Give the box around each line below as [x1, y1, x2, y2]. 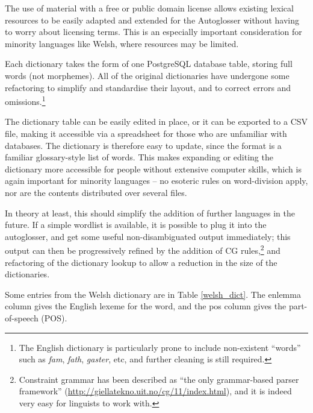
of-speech [5, 311, 39, 324]
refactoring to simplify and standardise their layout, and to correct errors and [5, 81, 291, 93]
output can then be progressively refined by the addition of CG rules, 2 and [5, 242, 280, 256]
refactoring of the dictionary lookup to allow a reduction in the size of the [5, 256, 277, 268]
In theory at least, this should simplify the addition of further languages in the [5, 206, 296, 219]
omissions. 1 [5, 93, 46, 107]
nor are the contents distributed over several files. [5, 186, 187, 198]
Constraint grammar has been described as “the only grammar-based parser [19, 373, 299, 385]
